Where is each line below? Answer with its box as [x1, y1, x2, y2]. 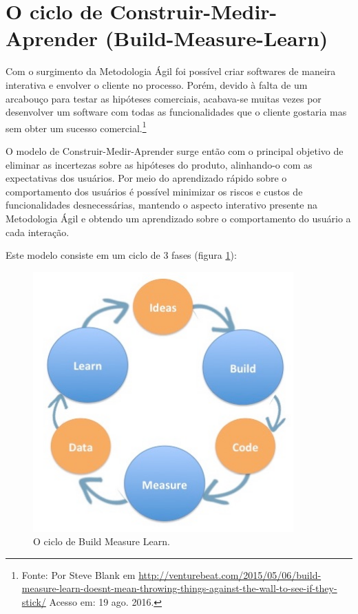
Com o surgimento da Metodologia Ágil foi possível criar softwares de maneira [6, 64, 336, 78]
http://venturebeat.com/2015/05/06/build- [138, 567, 322, 582]
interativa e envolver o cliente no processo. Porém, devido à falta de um [6, 77, 308, 92]
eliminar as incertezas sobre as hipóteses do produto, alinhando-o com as [6, 157, 313, 171]
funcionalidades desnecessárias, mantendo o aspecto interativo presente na [6, 198, 317, 212]
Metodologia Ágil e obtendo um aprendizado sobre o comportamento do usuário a [6, 211, 351, 225]
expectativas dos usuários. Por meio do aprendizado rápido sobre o [6, 171, 287, 185]
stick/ [21, 595, 46, 608]
